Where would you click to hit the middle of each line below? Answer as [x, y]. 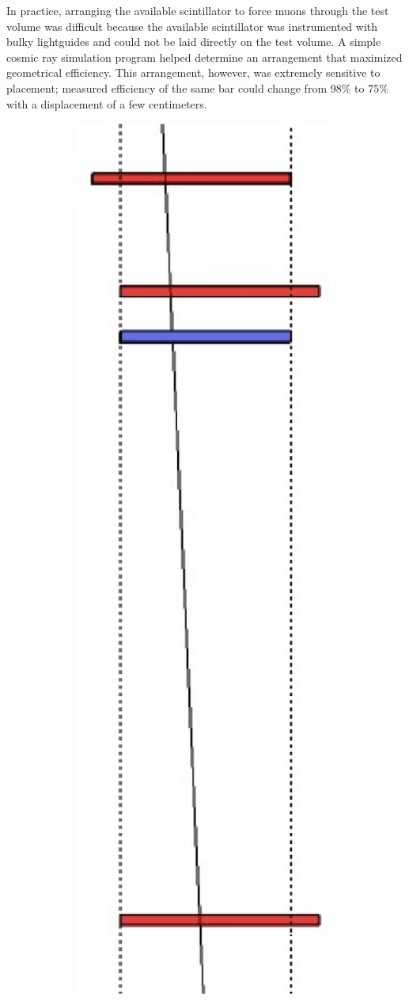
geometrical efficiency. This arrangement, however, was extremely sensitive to [193, 72]
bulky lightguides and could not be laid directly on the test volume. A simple [194, 42]
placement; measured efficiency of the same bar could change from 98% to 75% [197, 87]
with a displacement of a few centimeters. [107, 103]
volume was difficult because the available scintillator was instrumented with [192, 26]
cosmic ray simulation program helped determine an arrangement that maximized [204, 57]
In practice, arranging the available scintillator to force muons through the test [198, 10]
